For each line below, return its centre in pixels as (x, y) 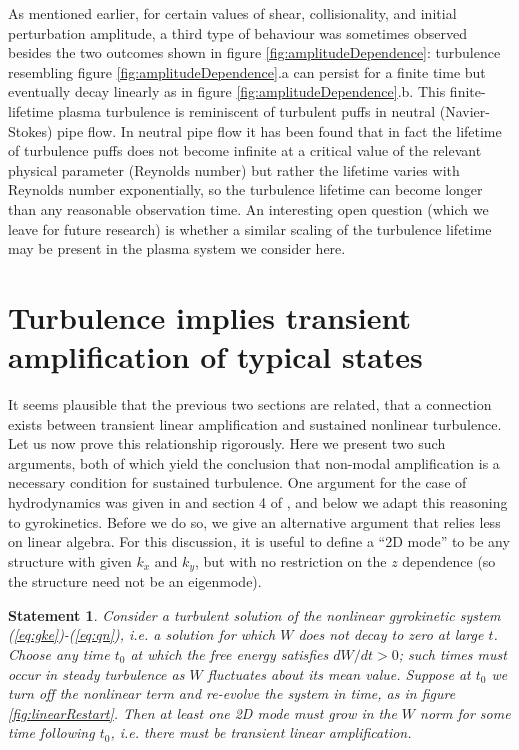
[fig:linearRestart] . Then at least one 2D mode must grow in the (202, 712)
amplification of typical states (215, 356)
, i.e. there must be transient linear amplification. (261, 732)
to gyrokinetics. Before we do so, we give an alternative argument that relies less (254, 521)
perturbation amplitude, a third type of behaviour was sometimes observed (238, 32)
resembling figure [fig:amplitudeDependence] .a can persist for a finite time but (247, 71)
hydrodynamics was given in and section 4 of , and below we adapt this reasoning (258, 502)
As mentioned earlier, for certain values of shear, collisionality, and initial (232, 13)
